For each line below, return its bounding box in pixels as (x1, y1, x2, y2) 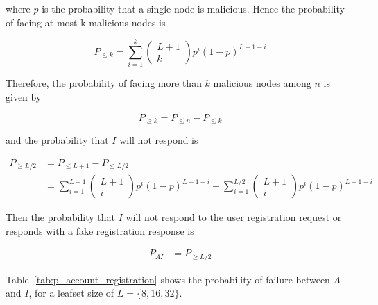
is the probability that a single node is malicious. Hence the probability (42, 1, 345, 15)
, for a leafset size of (28, 286, 114, 300)
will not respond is (119, 132, 198, 147)
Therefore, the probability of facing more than (6, 76, 202, 90)
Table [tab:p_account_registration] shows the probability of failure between (6, 272, 330, 286)
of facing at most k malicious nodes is (6, 15, 166, 29)
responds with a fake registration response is (6, 223, 194, 238)
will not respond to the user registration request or (126, 210, 342, 224)
